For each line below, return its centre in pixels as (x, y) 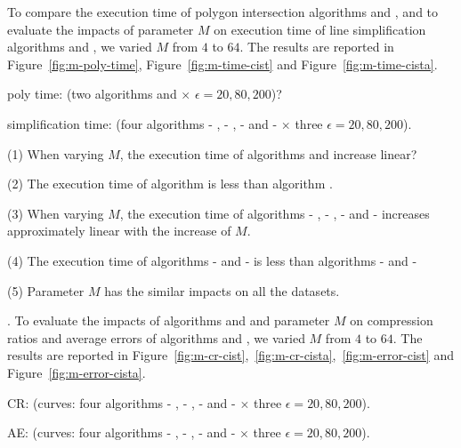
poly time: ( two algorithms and (92, 94)
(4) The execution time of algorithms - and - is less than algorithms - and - (212, 260)
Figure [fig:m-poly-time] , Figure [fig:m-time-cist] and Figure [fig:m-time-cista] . (222, 64)
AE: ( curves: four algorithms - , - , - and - (121, 432)
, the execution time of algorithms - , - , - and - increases (275, 213)
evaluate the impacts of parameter (101, 29)
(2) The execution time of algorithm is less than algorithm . (170, 184)
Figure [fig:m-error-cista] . (77, 372)
